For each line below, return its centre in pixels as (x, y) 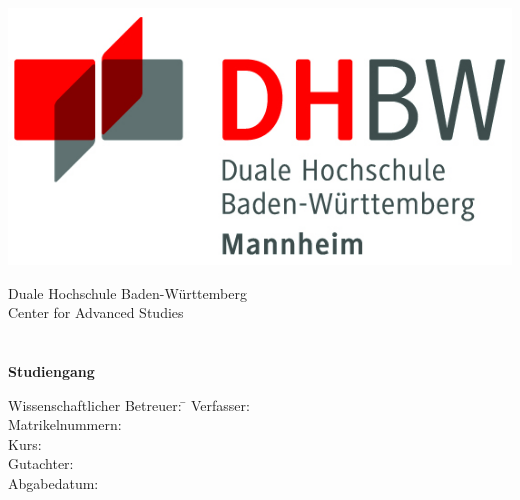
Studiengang (51, 370)
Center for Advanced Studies (96, 312)
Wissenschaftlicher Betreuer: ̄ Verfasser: (129, 404)
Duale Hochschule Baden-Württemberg (127, 292)
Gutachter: (41, 463)
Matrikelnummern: (65, 424)
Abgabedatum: (53, 482)
